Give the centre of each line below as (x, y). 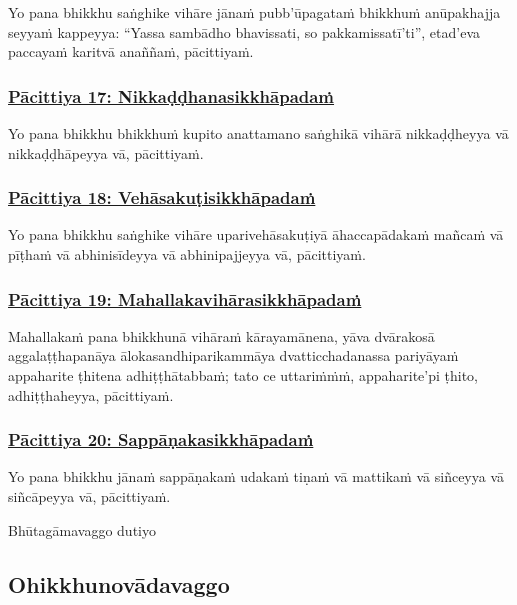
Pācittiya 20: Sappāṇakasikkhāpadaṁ (161, 439)
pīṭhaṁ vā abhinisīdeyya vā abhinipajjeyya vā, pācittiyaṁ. (187, 254)
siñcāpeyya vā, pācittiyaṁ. (89, 496)
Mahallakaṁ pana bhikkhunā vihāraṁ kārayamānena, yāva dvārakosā (221, 335)
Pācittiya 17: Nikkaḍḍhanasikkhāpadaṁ (171, 95)
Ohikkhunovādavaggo (119, 583)
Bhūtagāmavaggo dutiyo (82, 529)
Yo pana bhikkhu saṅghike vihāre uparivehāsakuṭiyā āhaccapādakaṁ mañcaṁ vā (256, 234)
